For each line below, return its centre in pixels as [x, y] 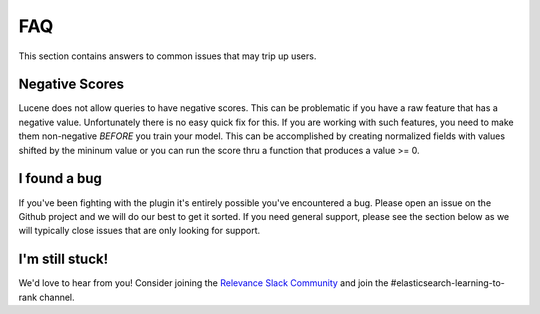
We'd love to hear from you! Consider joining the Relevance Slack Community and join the [203, 283]
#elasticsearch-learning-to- [447, 283]
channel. [57, 297]
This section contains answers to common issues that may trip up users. [167, 56]
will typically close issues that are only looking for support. [139, 231]
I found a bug [60, 178]
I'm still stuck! [63, 259]
